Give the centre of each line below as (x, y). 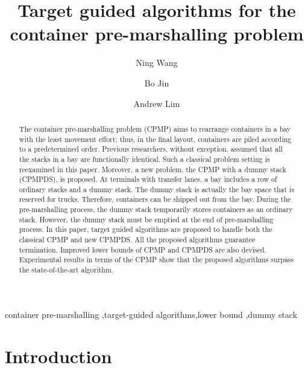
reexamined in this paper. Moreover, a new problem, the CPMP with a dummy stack (152, 169)
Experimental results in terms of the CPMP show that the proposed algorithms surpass (156, 260)
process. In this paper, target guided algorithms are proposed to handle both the (146, 229)
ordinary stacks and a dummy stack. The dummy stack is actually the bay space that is (157, 189)
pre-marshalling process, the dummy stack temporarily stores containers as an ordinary (156, 209)
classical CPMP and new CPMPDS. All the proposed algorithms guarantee (137, 240)
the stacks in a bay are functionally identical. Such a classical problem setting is (144, 159)
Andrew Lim (157, 103)
